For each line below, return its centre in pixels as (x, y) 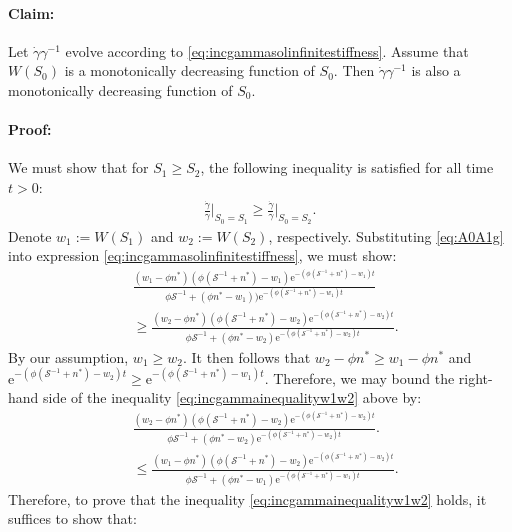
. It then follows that (246, 356)
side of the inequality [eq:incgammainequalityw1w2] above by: (232, 397)
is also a (436, 70)
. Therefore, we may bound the (359, 377)
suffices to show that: (72, 518)
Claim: (31, 12)
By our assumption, (68, 356)
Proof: (30, 129)
